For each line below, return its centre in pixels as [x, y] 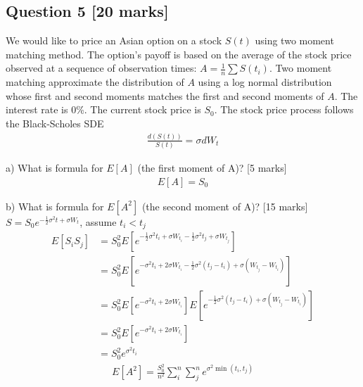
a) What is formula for [55, 168]
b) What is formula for [55, 206]
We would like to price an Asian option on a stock [114, 40]
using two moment [294, 40]
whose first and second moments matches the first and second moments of [165, 95]
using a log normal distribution [265, 82]
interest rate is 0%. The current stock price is [103, 109]
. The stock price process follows [284, 109]
